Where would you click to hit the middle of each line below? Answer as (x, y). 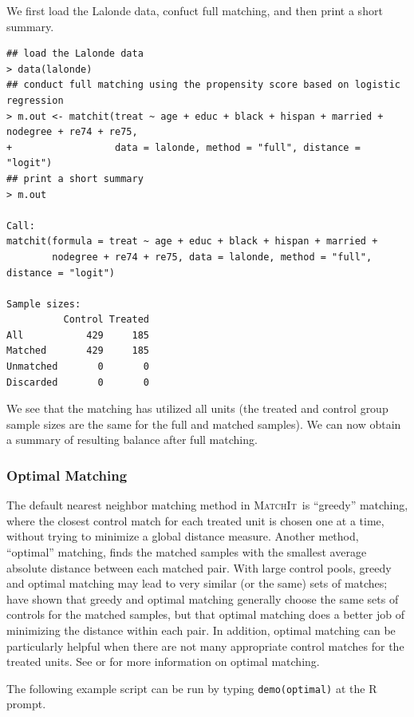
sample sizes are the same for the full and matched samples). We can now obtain (204, 424)
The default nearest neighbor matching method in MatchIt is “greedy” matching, (207, 505)
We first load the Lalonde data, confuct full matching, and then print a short (195, 10)
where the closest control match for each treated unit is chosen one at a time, (195, 520)
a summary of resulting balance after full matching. (132, 440)
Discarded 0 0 (78, 382)
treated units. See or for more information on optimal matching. (163, 662)
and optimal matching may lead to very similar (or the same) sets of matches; (197, 583)
